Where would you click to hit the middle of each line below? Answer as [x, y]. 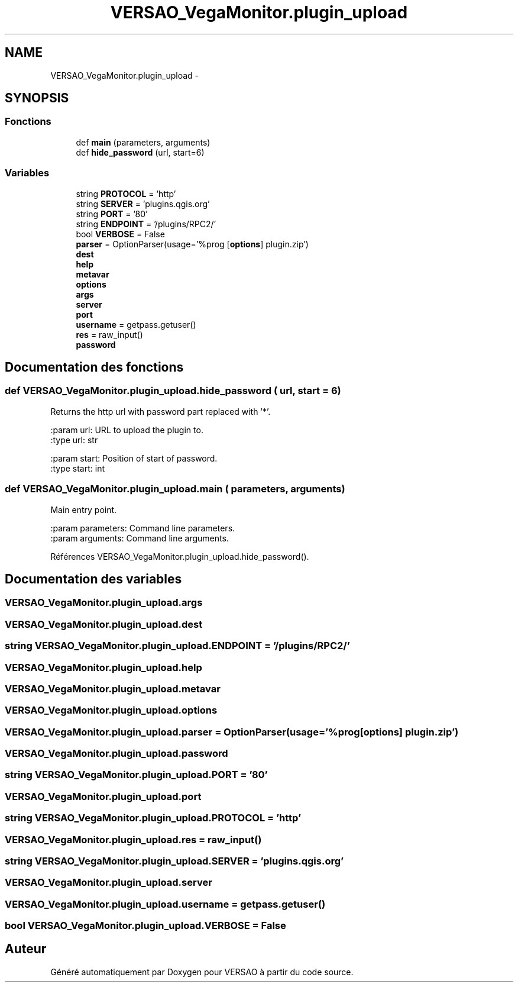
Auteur [26, 949]
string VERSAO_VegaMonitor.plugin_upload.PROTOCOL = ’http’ [153, 818]
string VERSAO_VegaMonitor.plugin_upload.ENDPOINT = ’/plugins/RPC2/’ [177, 646]
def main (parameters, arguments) [143, 142]
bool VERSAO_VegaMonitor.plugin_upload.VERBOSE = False [145, 925]
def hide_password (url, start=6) [140, 152]
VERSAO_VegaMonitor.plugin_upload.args [104, 603]
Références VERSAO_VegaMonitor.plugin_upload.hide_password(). [180, 556]
